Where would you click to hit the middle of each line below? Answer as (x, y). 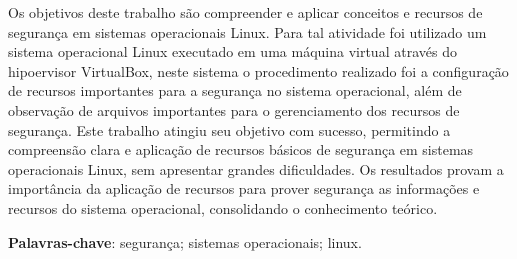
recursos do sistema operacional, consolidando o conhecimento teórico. (223, 207)
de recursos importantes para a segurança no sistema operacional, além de (235, 90)
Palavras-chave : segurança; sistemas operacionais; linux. (185, 241)
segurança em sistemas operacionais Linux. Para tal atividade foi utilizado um (247, 31)
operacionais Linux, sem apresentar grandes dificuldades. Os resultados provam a (256, 168)
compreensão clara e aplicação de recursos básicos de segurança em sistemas (241, 149)
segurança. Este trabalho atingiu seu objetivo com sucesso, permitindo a (229, 129)
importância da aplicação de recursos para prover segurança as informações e (244, 188)
